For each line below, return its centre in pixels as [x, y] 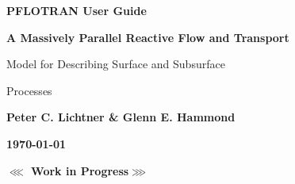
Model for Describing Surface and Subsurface [116, 64]
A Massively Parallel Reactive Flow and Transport [148, 37]
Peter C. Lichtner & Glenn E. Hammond [121, 117]
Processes [29, 90]
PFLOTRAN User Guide [77, 10]
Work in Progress [80, 170]
